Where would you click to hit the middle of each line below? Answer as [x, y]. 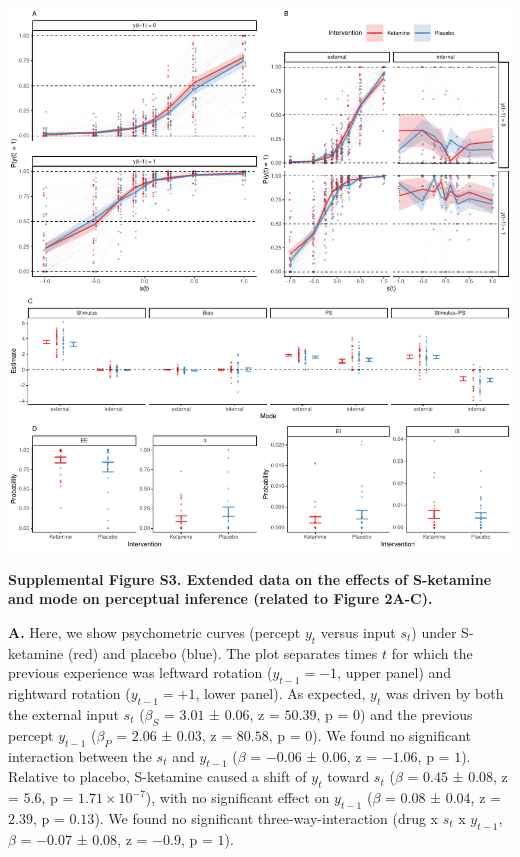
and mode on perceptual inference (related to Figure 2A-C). [220, 598]
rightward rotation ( [69, 693]
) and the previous [416, 714]
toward [348, 776]
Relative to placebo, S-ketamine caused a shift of [157, 776]
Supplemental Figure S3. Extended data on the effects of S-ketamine [250, 578]
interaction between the [80, 755]
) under [434, 632]
